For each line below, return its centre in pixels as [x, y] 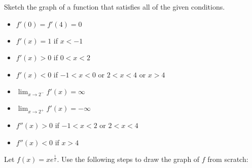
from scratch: [228, 159]
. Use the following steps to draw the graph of [128, 159]
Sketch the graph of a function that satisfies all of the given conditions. [115, 7]
